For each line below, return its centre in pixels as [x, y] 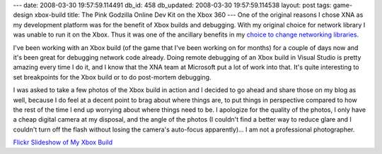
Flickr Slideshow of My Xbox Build [63, 142]
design [23, 15]
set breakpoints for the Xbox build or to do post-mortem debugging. [112, 77]
